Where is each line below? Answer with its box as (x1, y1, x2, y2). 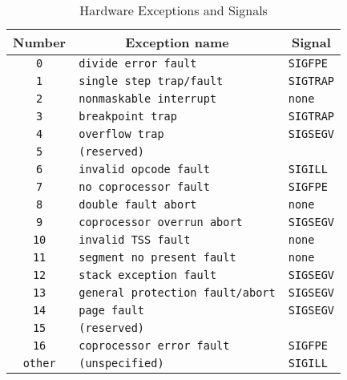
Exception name (125, 33, 229, 51)
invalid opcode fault (79, 163, 210, 176)
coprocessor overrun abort (79, 216, 243, 228)
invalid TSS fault (79, 233, 191, 246)
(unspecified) (79, 357, 164, 370)
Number (13, 33, 67, 51)
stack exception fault (79, 269, 217, 281)
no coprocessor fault (79, 180, 210, 193)
